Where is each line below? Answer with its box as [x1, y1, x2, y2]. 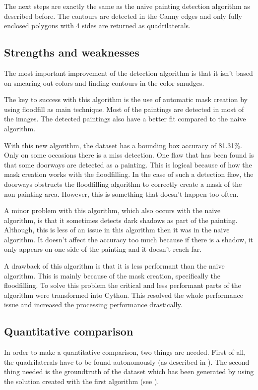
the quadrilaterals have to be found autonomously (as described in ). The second [4, 356, 250, 367]
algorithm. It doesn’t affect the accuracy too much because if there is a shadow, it [4, 234, 254, 244]
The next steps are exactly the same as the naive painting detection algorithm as [4, 1, 250, 11]
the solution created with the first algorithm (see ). [4, 376, 159, 387]
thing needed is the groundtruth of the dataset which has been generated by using [4, 366, 254, 377]
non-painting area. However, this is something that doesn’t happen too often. [4, 188, 239, 199]
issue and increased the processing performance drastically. [4, 299, 183, 310]
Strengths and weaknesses [4, 45, 139, 60]
